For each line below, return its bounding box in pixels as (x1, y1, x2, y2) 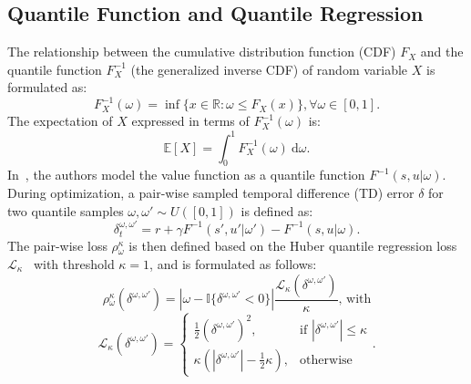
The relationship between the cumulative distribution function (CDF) (7, 42, 396, 61)
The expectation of (7, 111, 113, 130)
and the (420, 42, 464, 61)
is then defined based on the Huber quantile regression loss (128, 236, 457, 255)
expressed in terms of (131, 111, 250, 130)
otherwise (300, 353, 353, 367)
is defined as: (241, 201, 313, 220)
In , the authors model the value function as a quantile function (7, 165, 365, 184)
